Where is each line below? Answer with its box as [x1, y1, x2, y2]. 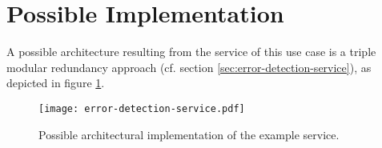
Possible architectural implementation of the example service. [38, 126, 340, 142]
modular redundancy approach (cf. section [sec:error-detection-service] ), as [6, 58, 372, 75]
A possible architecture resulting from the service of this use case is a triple [6, 43, 376, 60]
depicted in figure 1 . [6, 74, 105, 91]
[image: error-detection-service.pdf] [38, 102, 245, 114]
